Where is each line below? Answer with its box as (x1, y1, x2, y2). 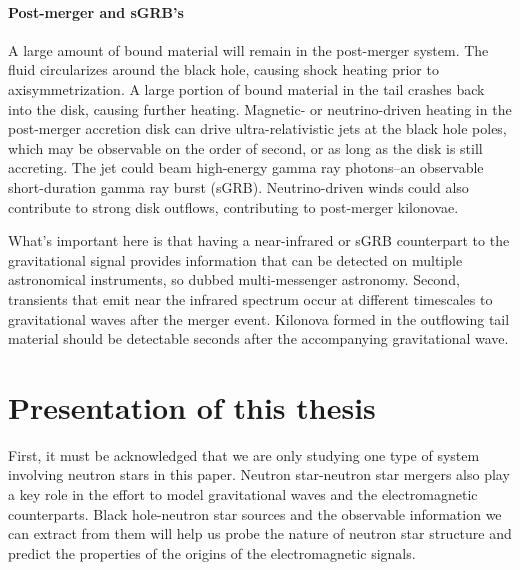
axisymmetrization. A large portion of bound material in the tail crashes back (8, 78, 485, 99)
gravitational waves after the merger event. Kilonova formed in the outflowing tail (8, 308, 510, 329)
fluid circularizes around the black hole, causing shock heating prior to (8, 59, 439, 80)
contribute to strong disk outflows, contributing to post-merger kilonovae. (8, 196, 459, 217)
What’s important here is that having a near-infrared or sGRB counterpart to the (8, 230, 510, 251)
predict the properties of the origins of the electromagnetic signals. (8, 542, 416, 563)
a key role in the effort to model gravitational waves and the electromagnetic (8, 484, 478, 505)
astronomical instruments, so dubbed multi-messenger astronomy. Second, (8, 269, 460, 290)
